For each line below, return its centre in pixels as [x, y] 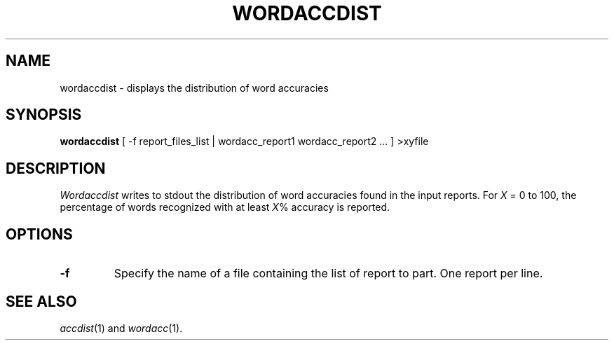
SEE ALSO [41, 301]
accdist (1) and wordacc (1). [121, 328]
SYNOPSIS [44, 115]
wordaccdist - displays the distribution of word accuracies [194, 88]
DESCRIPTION [56, 168]
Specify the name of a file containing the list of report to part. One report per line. [328, 274]
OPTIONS [39, 234]
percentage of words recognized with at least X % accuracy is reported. [225, 207]
